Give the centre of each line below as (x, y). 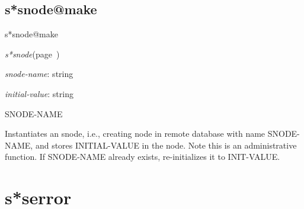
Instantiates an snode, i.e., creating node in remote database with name (135, 134)
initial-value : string (39, 93)
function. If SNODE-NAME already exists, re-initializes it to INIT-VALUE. (143, 157)
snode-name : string (39, 74)
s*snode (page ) (32, 54)
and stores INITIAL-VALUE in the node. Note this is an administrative (166, 145)
